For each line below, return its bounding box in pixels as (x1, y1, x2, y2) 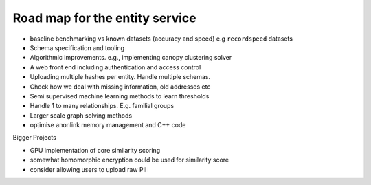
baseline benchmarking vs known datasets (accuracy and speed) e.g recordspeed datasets (30, 34, 293, 43)
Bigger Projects (12, 133, 56, 142)
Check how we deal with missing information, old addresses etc (30, 83, 211, 91)
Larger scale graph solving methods (30, 111, 133, 120)
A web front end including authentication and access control (30, 63, 201, 72)
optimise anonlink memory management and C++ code (30, 121, 186, 129)
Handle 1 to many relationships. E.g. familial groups (30, 102, 175, 110)
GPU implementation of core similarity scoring (30, 146, 161, 154)
